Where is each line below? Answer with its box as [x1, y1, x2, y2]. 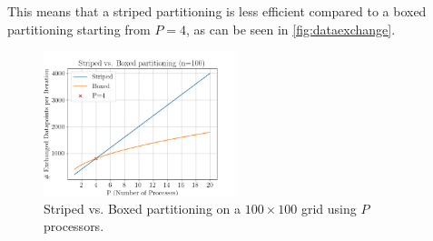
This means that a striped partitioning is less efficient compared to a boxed [7, 2, 427, 20]
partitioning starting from [7, 19, 151, 38]
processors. [44, 216, 104, 236]
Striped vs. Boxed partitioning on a [44, 198, 241, 217]
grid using [300, 198, 357, 217]
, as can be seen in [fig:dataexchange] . [186, 19, 396, 38]
